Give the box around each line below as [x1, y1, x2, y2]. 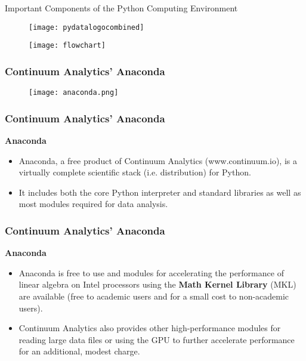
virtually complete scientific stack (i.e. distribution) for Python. [18, 166, 251, 178]
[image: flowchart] [29, 41, 106, 50]
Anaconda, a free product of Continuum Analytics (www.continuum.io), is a [18, 154, 297, 166]
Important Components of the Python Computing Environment [5, 2, 238, 14]
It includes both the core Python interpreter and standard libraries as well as [18, 186, 301, 198]
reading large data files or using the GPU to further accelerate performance [18, 333, 295, 345]
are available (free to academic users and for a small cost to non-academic [18, 289, 289, 302]
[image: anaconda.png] [29, 88, 119, 97]
